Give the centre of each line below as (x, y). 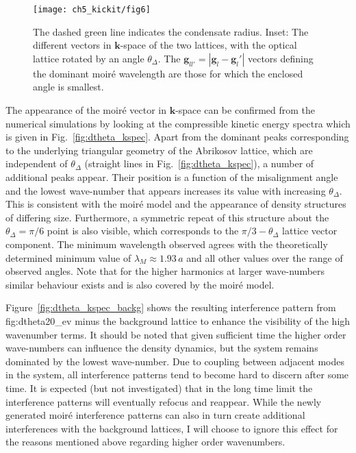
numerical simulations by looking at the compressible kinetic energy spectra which (178, 123)
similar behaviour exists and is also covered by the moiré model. (140, 284)
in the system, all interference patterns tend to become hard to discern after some (177, 375)
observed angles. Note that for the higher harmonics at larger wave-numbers (165, 271)
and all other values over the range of (265, 257)
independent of (37, 163)
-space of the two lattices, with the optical (208, 45)
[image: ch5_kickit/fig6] (92, 10)
